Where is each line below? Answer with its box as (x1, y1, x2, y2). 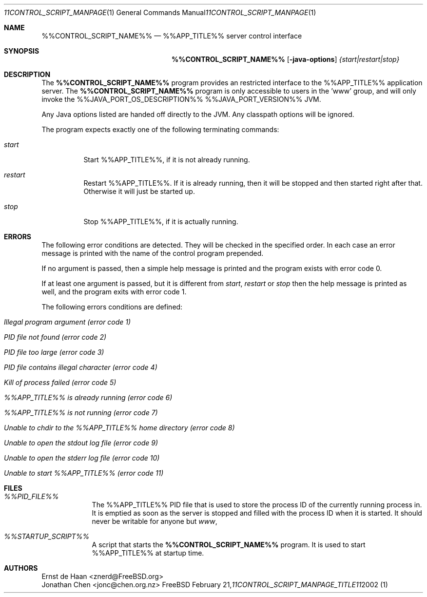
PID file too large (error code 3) (4, 348, 104, 356)
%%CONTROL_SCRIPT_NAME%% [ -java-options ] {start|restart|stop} (172, 55, 400, 63)
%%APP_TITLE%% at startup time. (92, 549, 204, 557)
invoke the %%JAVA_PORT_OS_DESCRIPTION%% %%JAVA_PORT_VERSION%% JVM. (41, 95, 321, 103)
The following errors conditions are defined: (41, 303, 183, 311)
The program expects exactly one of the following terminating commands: (41, 125, 279, 134)
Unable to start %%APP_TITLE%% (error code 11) (4, 469, 164, 477)
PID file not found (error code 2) (4, 333, 107, 341)
